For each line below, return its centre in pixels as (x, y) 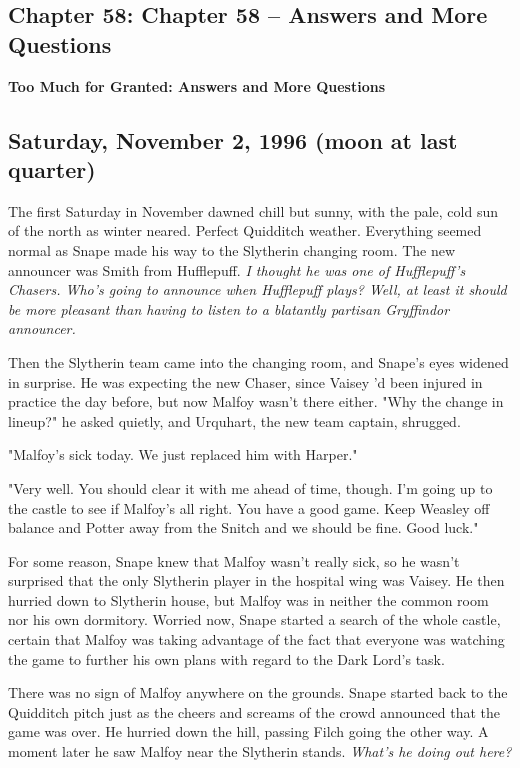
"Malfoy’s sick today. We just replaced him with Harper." (183, 454)
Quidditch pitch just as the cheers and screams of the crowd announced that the (254, 711)
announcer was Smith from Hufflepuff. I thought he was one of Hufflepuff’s (237, 269)
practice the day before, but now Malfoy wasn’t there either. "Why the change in (256, 401)
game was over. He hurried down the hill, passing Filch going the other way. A (248, 731)
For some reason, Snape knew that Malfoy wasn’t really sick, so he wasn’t (234, 560)
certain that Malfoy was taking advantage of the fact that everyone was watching (256, 639)
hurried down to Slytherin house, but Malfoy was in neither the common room (248, 599)
